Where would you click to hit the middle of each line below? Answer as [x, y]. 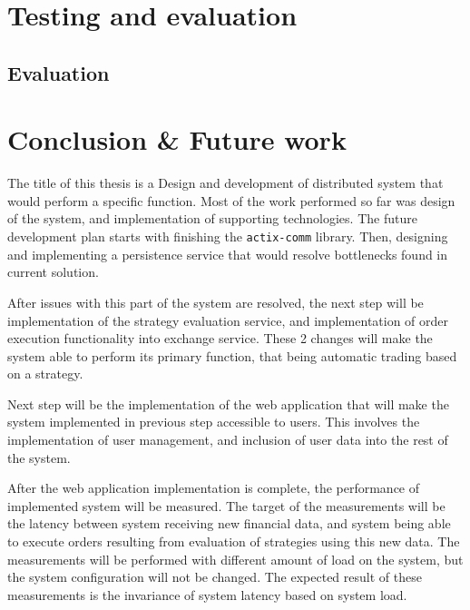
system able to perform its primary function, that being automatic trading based [232, 355]
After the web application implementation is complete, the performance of [214, 488]
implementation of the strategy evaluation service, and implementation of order [228, 320]
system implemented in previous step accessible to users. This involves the [214, 422]
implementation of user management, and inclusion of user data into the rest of [228, 440]
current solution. [53, 272]
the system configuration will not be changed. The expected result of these [215, 577]
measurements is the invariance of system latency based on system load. [207, 594]
